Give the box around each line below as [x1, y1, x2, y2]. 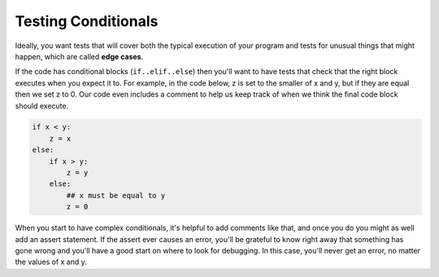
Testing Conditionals [15, 12, 159, 30]
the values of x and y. [15, 257, 87, 267]
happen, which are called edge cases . [15, 51, 144, 61]
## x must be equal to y [66, 191, 166, 200]
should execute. [15, 101, 69, 110]
